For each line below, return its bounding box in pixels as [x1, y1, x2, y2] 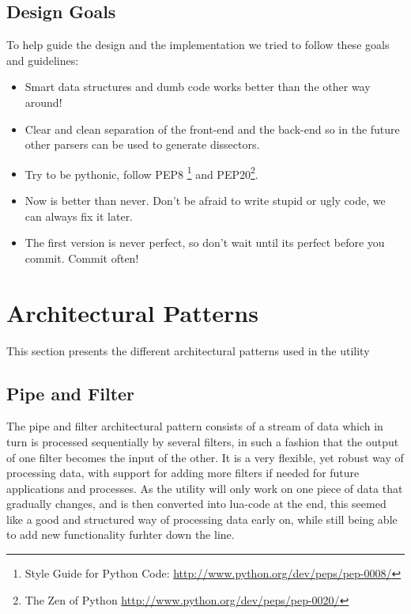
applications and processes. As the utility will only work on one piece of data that [6, 479, 403, 496]
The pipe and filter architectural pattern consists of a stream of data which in [6, 418, 383, 434]
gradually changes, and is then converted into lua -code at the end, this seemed [6, 495, 386, 512]
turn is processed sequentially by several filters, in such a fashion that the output [6, 433, 399, 449]
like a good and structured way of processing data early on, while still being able [6, 510, 398, 527]
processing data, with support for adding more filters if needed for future [6, 464, 360, 481]
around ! [25, 93, 62, 110]
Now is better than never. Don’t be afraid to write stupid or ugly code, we [25, 192, 386, 209]
